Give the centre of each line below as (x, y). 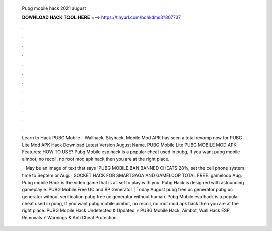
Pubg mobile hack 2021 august (54, 8)
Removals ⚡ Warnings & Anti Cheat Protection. (70, 217)
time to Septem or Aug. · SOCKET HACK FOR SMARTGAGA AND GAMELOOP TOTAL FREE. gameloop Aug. (132, 175)
